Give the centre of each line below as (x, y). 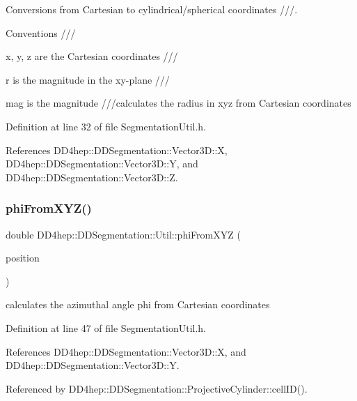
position (23, 258)
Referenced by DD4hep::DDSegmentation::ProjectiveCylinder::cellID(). (157, 388)
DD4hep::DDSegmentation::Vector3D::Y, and (102, 164)
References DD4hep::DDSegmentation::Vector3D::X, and (126, 351)
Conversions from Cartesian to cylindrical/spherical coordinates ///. (152, 9)
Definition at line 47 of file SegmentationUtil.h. (106, 327)
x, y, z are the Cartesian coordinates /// (92, 56)
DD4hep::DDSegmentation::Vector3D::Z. (92, 177)
